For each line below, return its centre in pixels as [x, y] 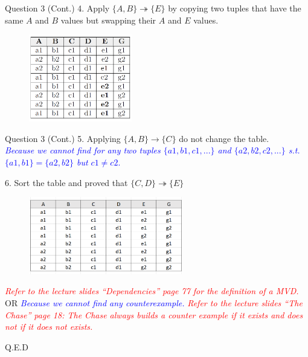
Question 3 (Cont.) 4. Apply [57, 8]
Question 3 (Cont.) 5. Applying [63, 138]
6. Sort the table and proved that [66, 182]
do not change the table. [224, 138]
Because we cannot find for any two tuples [83, 150]
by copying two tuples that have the [235, 8]
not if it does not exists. [49, 326]
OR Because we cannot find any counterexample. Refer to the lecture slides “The [154, 302]
